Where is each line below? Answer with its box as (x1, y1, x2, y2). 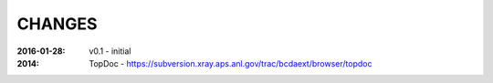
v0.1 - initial (89, 46, 131, 57)
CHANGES (16, 14, 98, 34)
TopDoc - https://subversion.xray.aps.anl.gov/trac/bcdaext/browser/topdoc (89, 57, 372, 68)
